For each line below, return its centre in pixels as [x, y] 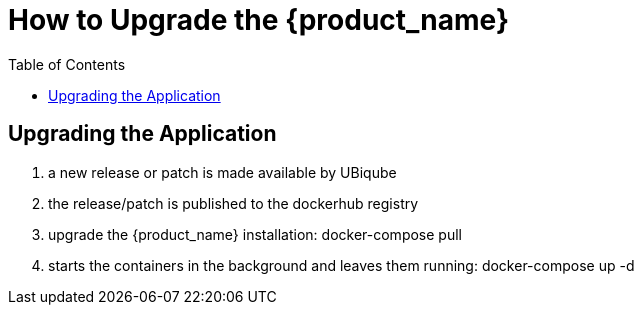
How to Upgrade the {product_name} [259, 20]
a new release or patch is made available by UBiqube [222, 172]
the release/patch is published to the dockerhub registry [233, 203]
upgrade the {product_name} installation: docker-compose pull [255, 234]
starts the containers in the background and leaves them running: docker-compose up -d [341, 265]
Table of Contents [67, 64]
